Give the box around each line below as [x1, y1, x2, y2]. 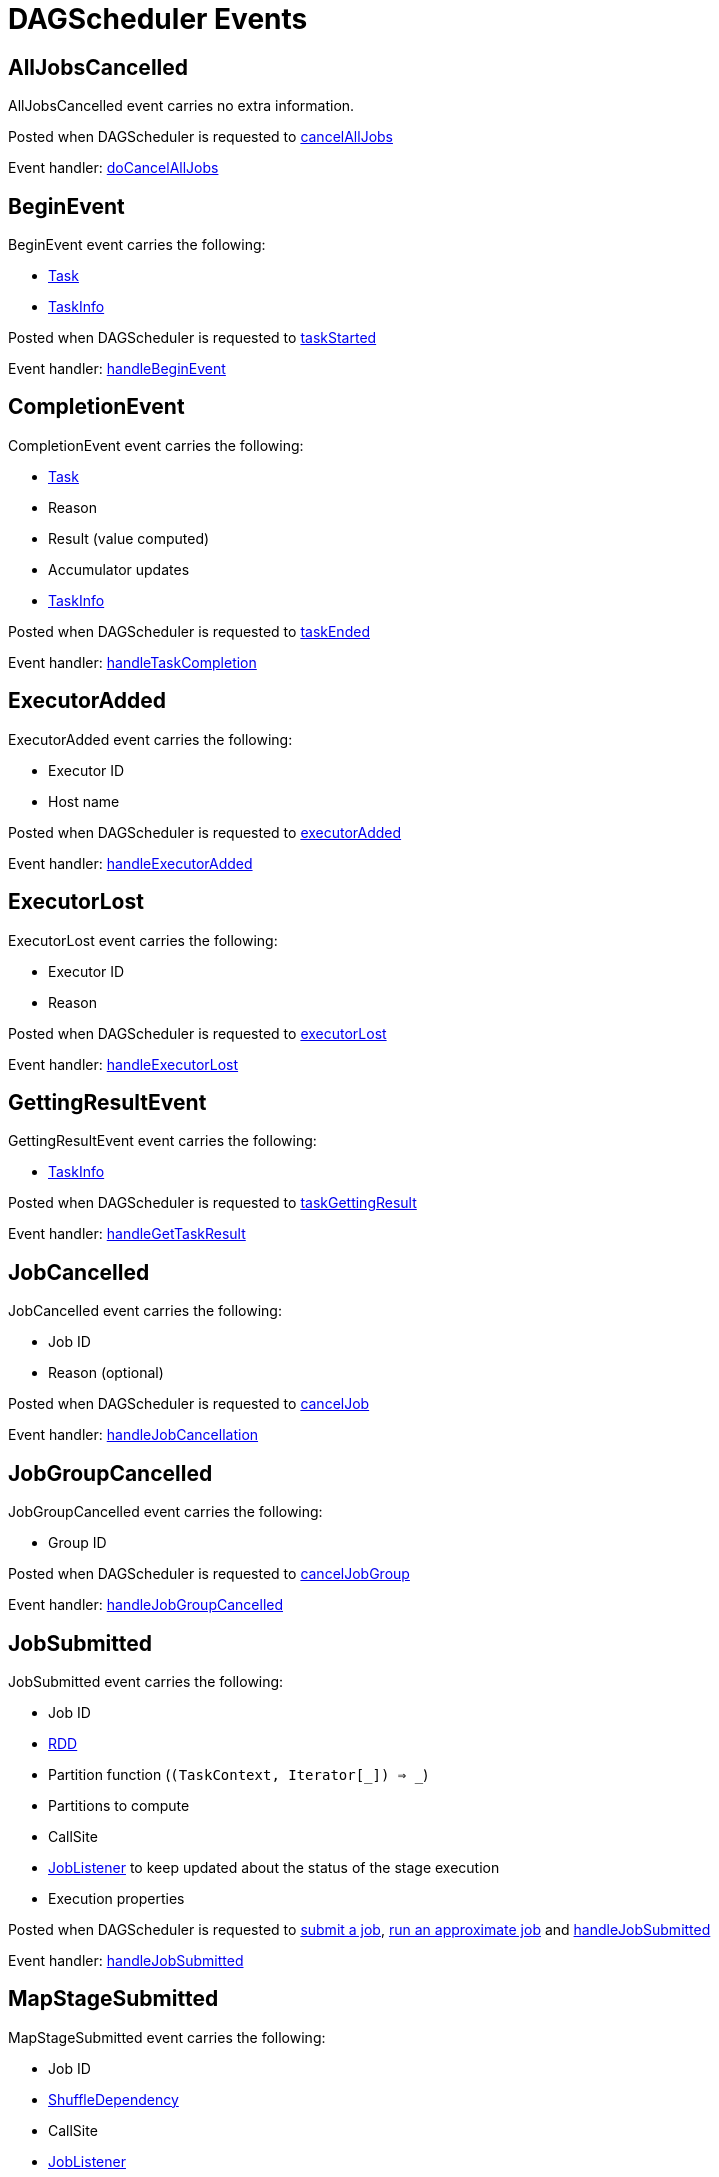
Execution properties [48, 1889, 185, 1907]
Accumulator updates [48, 560, 190, 578]
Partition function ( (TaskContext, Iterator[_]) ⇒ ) [48, 1765, 429, 1783]
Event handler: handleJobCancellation [8, 1426, 259, 1444]
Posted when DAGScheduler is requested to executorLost [8, 1024, 387, 1042]
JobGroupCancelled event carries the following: [8, 1503, 323, 1521]
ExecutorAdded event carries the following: [8, 730, 293, 748]
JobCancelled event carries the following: [8, 1302, 282, 1320]
